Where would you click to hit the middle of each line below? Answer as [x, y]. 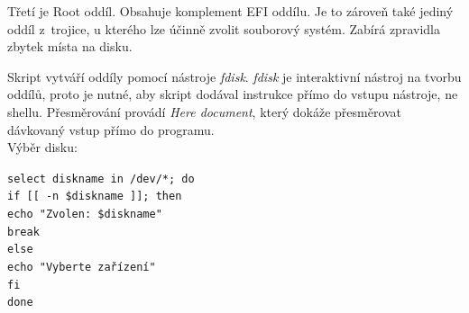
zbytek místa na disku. [70, 46]
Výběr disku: [42, 147]
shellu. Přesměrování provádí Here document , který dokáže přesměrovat [205, 111]
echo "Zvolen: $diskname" [85, 215]
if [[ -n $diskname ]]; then [95, 197]
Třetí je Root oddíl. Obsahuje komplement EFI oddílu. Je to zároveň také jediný [230, 11]
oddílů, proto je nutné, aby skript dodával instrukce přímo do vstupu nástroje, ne [233, 94]
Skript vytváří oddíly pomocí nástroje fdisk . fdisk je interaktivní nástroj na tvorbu [234, 76]
